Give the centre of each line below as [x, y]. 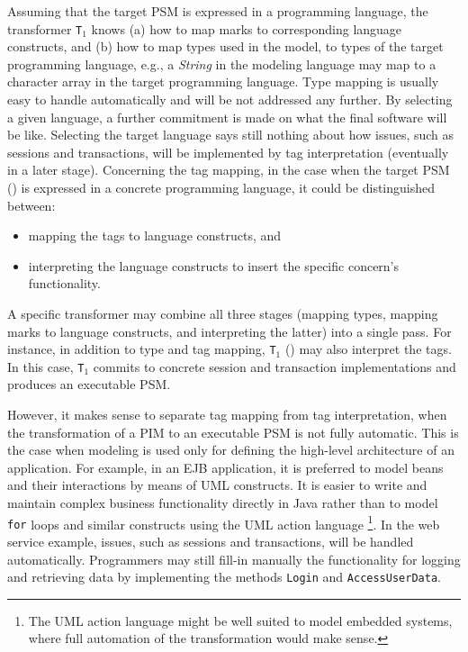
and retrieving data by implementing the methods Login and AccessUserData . [224, 577]
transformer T [45, 28]
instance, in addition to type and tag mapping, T [142, 349]
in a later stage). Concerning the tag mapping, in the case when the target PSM [229, 170]
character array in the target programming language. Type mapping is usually [223, 81]
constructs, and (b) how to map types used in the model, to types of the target [225, 46]
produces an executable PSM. [89, 384]
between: [31, 205]
